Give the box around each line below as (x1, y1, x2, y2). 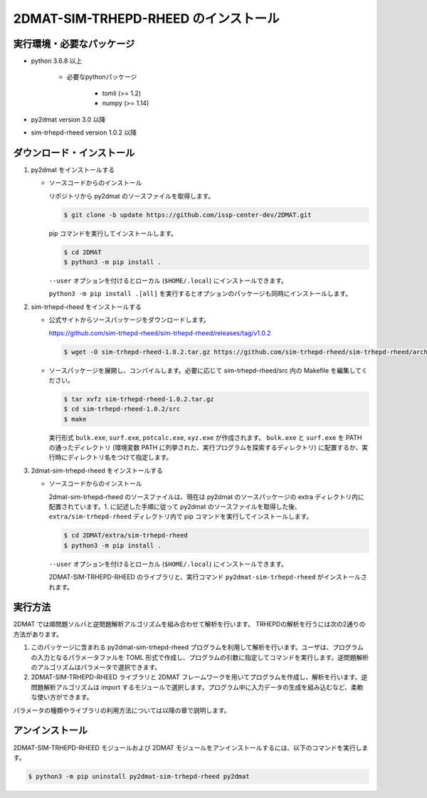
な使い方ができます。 (31, 693, 93, 701)
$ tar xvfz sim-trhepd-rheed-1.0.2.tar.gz (63, 395, 214, 403)
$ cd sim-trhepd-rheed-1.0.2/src (63, 405, 181, 413)
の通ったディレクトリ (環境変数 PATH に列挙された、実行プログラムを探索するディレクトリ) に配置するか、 (48, 443, 362, 452)
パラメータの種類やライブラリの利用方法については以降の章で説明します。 (13, 705, 231, 715)
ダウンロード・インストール (13, 147, 135, 159)
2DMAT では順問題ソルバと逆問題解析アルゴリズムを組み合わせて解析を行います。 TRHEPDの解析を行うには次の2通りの (13, 620, 366, 629)
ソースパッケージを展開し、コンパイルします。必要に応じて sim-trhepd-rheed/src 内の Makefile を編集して (48, 366, 362, 374)
